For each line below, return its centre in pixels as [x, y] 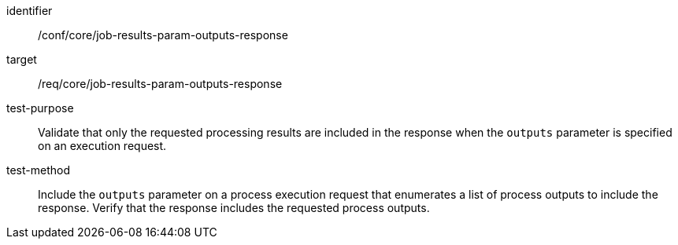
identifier [30, 11]
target [22, 59]
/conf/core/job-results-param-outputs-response [163, 35]
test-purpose [40, 108]
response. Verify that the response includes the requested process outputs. [234, 208]
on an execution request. [102, 146]
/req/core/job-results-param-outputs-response [160, 84]
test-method [38, 170]
